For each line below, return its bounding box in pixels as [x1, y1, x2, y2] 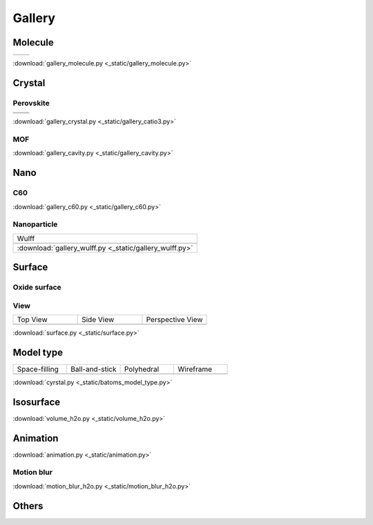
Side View [82, 315, 115, 324]
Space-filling [17, 364, 59, 374]
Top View [17, 315, 48, 324]
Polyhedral [124, 364, 160, 374]
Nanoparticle [12, 219, 58, 229]
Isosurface [12, 396, 61, 408]
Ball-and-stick [70, 364, 117, 374]
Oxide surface [12, 283, 61, 293]
